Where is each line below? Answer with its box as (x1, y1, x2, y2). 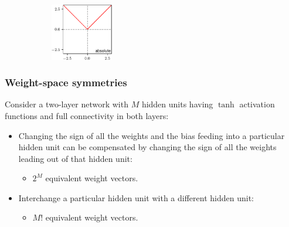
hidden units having (141, 98, 213, 110)
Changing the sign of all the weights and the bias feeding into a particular (18, 129, 285, 141)
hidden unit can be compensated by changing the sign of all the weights (18, 141, 277, 153)
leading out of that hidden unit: (18, 152, 132, 164)
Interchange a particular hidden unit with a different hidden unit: (18, 191, 254, 204)
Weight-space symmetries (5, 75, 127, 90)
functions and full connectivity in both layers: (5, 109, 169, 121)
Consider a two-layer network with (5, 98, 128, 110)
